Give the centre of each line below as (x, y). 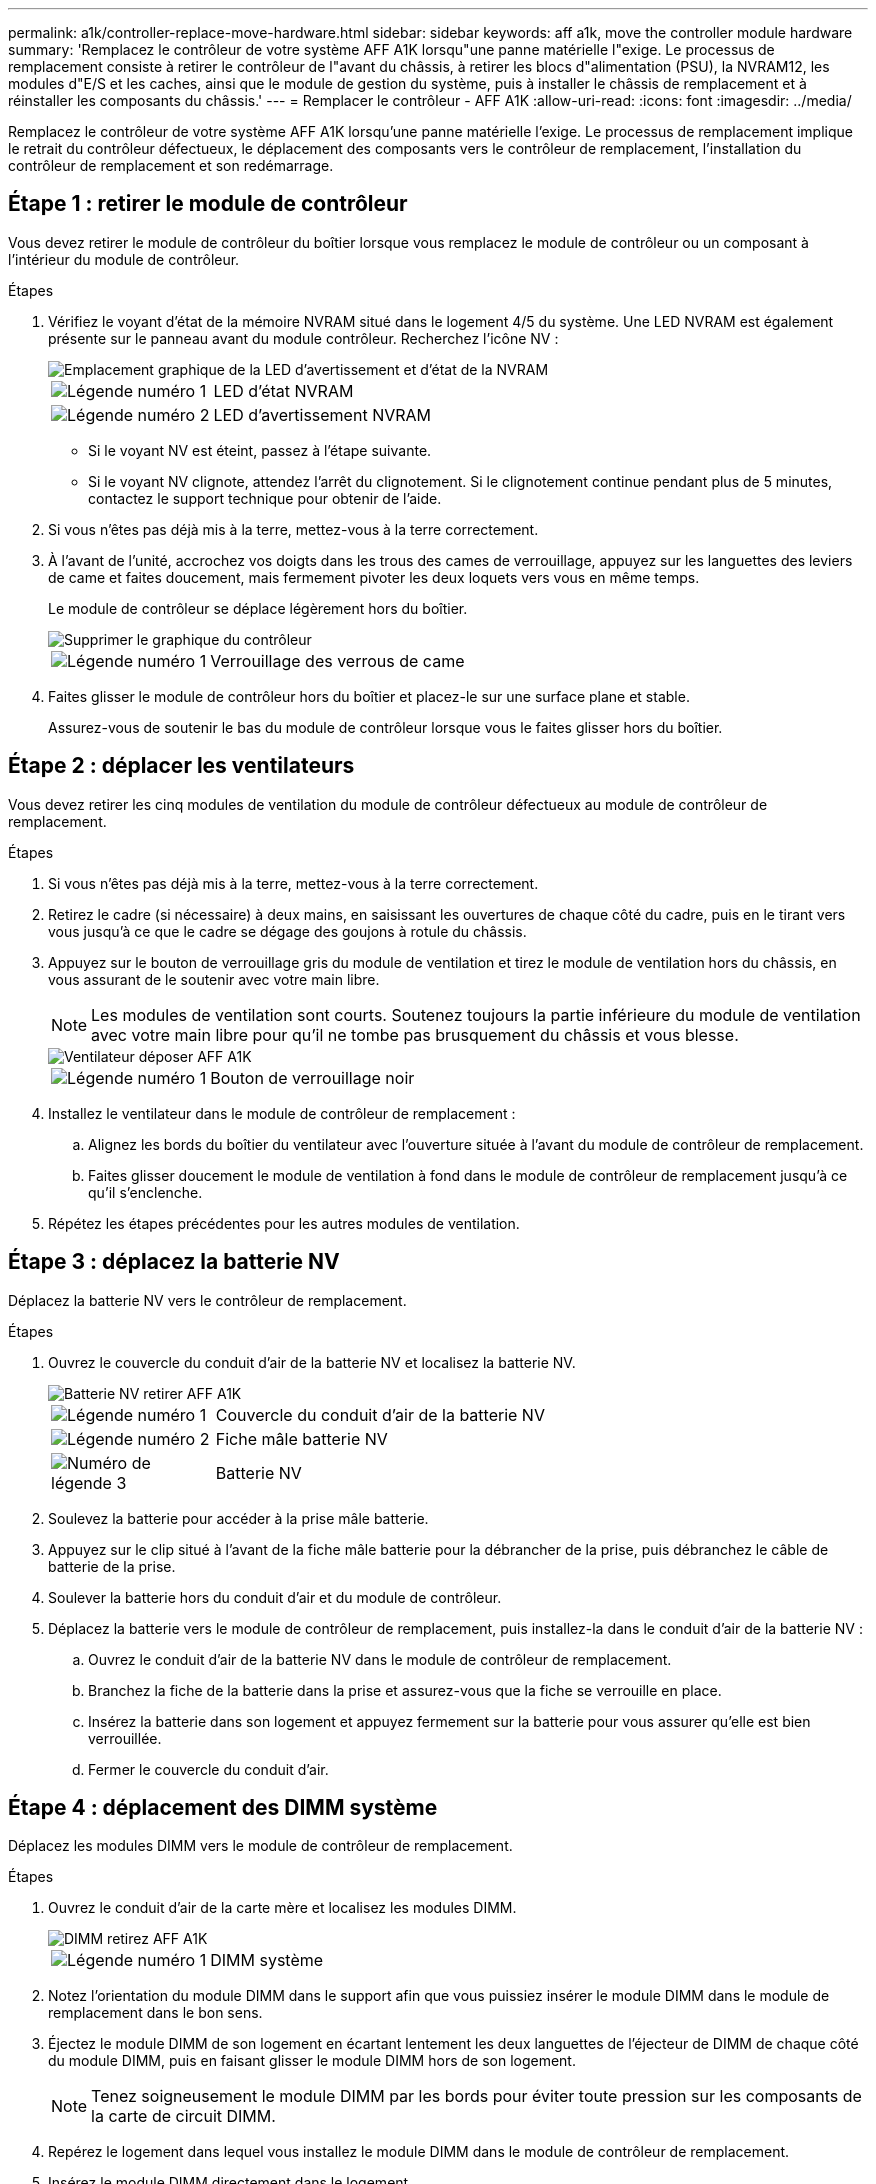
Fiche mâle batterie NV (301, 1438)
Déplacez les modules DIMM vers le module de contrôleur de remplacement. (260, 1846)
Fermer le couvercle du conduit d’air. (208, 1769)
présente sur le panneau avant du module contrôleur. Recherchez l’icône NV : (303, 338)
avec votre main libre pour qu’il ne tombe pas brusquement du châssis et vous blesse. (415, 1034)
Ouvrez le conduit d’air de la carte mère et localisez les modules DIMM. (282, 1908)
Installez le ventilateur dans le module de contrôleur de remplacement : (282, 1113)
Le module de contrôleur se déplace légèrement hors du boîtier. (258, 608)
